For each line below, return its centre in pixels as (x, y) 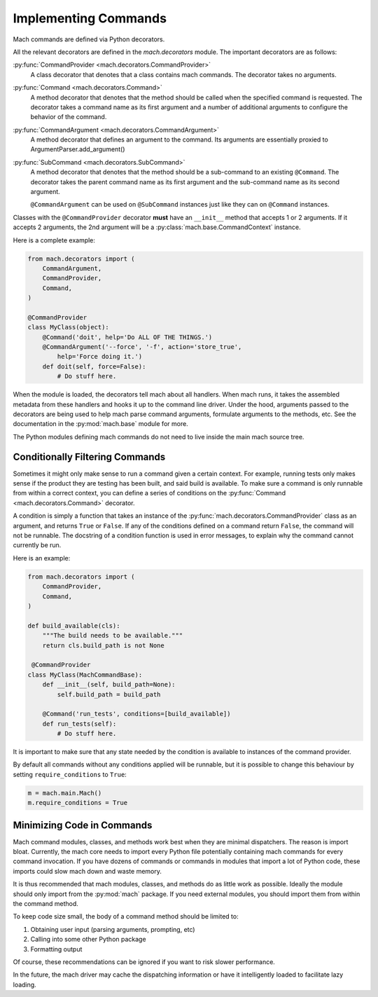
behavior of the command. (69, 117)
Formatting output (56, 949)
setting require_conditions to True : (70, 774)
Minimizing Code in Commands (83, 825)
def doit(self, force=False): (94, 366)
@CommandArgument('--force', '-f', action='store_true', (142, 347)
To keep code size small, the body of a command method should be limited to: (126, 916)
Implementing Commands (90, 18)
